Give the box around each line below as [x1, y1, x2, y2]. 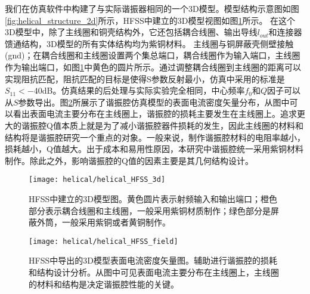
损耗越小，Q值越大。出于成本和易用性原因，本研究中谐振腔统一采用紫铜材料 [5, 143, 303, 155]
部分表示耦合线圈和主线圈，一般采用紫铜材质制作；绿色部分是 [29, 204, 271, 216]
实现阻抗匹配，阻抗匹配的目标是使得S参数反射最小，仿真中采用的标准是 [5, 72, 285, 85]
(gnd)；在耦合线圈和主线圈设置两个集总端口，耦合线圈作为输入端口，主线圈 [5, 49, 300, 61]
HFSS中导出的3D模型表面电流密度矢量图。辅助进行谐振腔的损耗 [29, 254, 277, 267]
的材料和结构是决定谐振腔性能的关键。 [29, 277, 179, 290]
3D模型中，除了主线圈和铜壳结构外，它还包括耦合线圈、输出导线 [5, 26, 258, 38]
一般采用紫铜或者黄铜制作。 [61, 216, 170, 228]
